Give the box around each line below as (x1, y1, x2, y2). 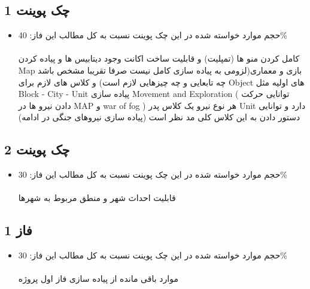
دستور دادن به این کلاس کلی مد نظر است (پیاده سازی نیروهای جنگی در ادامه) (18, 111, 300, 123)
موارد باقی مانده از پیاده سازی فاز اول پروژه (18, 272, 178, 285)
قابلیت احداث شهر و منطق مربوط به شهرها (18, 191, 176, 204)
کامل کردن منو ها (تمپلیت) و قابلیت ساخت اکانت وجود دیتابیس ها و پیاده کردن (18, 52, 300, 65)
